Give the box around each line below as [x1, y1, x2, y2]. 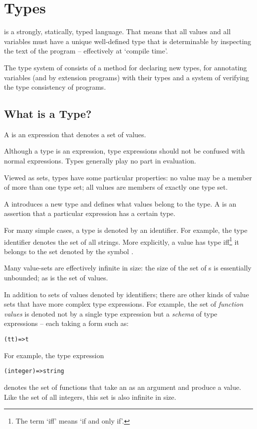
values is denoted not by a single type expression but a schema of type [4, 308, 217, 319]
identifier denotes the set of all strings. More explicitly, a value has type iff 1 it [4, 235, 239, 247]
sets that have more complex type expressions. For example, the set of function [4, 299, 244, 309]
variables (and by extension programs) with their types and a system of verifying [4, 72, 249, 82]
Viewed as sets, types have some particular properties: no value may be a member [4, 172, 252, 182]
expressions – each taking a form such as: [4, 318, 129, 328]
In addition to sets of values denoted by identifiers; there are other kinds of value [4, 289, 249, 299]
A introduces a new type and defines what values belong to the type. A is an [4, 198, 237, 209]
